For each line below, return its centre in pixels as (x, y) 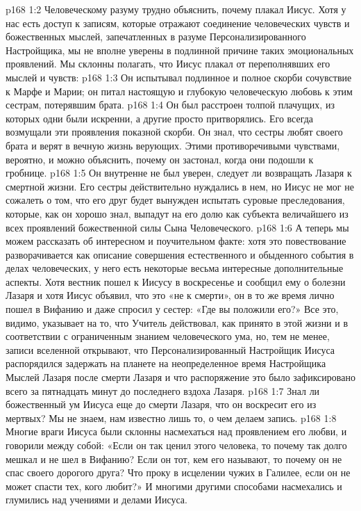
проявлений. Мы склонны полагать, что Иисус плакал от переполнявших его (168, 64)
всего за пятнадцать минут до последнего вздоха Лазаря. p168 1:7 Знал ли (163, 390)
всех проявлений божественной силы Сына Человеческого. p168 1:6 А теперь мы (177, 227)
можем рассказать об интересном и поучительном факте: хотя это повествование (176, 241)
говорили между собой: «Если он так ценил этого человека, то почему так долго (176, 445)
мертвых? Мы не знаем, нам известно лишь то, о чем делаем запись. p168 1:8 (171, 417)
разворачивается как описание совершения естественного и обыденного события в (180, 254)
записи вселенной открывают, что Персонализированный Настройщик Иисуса (170, 349)
